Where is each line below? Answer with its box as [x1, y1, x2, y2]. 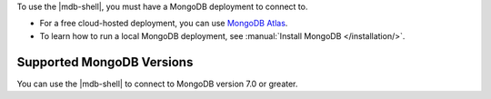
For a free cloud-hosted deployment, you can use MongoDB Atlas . [39, 18, 288, 29]
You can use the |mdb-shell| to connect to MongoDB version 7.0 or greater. [16, 78, 298, 89]
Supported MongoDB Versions [16, 54, 194, 70]
